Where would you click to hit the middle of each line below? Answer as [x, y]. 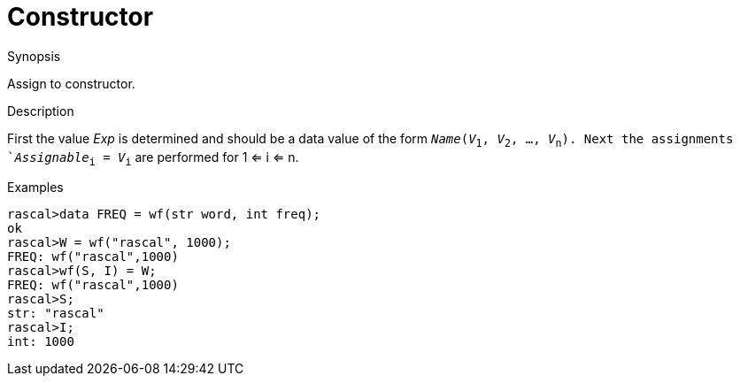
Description [41, 111]
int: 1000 [41, 342]
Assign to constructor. [71, 83]
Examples [35, 188]
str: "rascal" [56, 314]
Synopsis [34, 56]
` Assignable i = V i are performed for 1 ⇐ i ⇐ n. [153, 158]
